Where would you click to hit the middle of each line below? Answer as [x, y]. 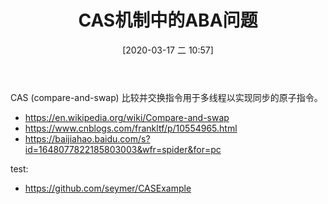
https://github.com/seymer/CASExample [108, 188]
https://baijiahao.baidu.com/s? [87, 138]
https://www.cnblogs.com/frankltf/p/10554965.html [131, 128]
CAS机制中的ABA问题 [168, 20]
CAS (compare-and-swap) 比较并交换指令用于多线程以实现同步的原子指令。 [166, 97]
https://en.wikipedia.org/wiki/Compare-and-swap [127, 117]
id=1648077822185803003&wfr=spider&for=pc [123, 149]
